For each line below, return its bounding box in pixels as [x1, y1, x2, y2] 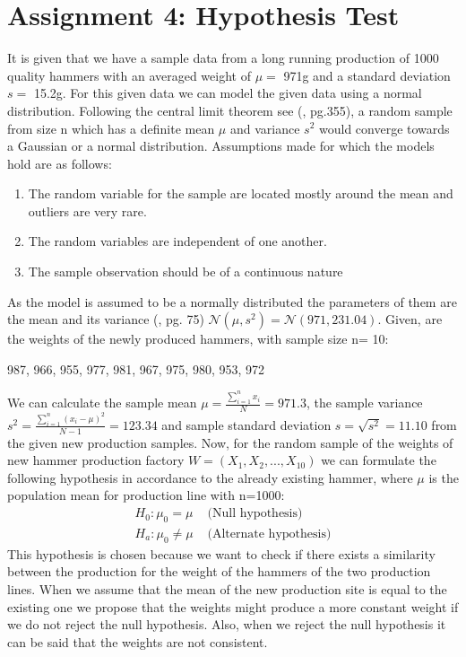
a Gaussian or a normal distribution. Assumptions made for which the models [7, 136, 435, 155]
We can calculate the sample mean [7, 393, 197, 412]
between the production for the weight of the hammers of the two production [7, 562, 431, 581]
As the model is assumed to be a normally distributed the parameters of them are [7, 292, 457, 311]
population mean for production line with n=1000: [7, 486, 285, 504]
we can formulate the [321, 451, 436, 469]
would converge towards [318, 118, 450, 137]
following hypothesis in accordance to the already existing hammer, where [7, 468, 413, 486]
